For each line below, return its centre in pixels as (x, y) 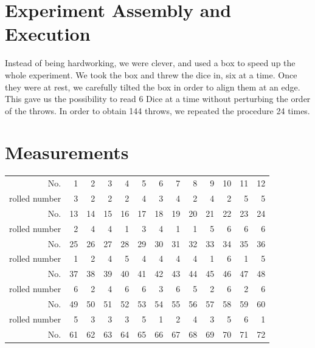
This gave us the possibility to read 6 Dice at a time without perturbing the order (158, 99)
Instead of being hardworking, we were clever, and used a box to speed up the (150, 63)
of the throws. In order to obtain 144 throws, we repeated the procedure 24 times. (157, 110)
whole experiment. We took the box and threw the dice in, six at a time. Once (151, 74)
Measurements (67, 152)
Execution (48, 34)
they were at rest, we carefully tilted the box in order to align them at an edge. (153, 87)
